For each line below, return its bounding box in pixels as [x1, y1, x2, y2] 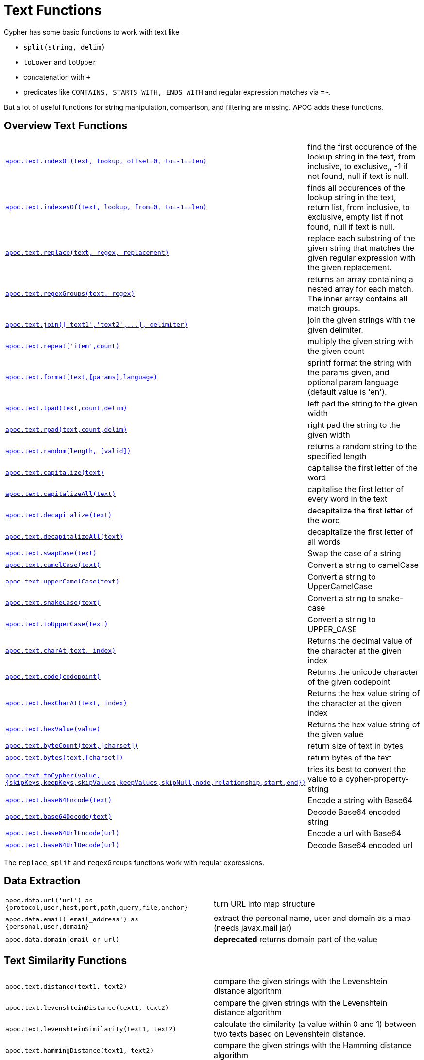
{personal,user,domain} [5, 923, 89, 931]
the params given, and [307, 367, 390, 377]
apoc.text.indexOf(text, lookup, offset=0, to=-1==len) [5, 158, 207, 165]
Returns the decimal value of [307, 636, 412, 646]
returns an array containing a [307, 274, 413, 284]
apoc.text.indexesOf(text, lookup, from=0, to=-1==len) [5, 203, 207, 211]
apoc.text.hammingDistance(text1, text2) [5, 1046, 154, 1054]
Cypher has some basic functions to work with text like [4, 27, 180, 36]
